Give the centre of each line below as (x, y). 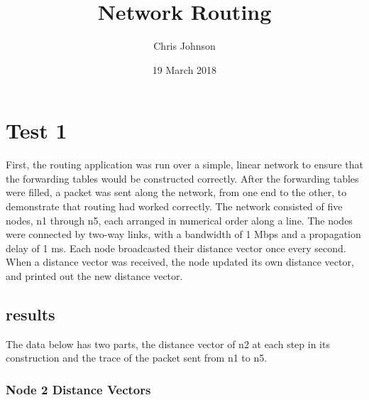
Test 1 (37, 130)
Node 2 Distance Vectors (78, 389)
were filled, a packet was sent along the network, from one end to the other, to (176, 192)
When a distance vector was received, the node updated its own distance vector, (180, 262)
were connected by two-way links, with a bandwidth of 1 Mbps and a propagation (183, 234)
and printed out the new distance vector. (94, 276)
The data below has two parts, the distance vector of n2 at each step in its (168, 344)
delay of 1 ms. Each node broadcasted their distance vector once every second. (176, 248)
